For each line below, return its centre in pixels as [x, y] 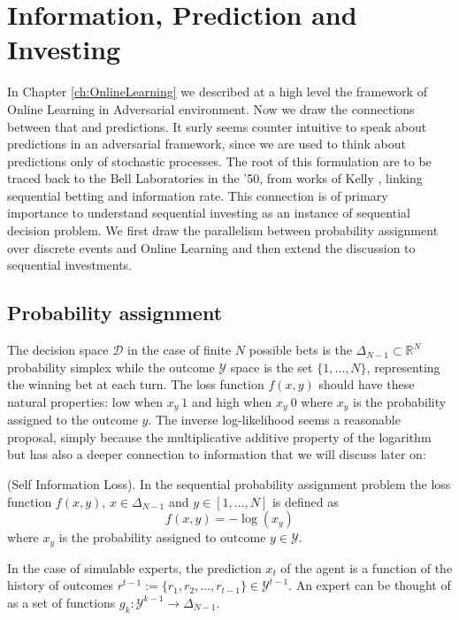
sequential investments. [69, 265]
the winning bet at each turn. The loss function [136, 384]
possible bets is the [300, 350]
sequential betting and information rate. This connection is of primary [198, 195]
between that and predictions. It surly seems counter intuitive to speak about [217, 126]
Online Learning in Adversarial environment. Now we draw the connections [211, 108]
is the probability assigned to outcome [162, 537]
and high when [232, 401]
